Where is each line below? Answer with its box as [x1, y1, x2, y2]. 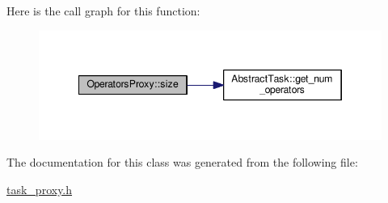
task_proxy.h [6, 181, 73, 198]
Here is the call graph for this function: [6, 2, 200, 19]
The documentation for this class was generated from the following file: [6, 154, 358, 171]
